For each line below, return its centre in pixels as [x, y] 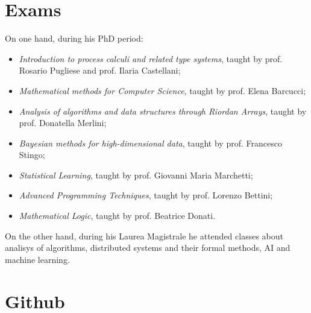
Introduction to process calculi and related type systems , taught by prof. [151, 58]
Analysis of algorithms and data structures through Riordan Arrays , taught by [163, 111]
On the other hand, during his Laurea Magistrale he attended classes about [144, 236]
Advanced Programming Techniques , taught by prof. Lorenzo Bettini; [146, 195]
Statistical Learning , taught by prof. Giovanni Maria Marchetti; [136, 175]
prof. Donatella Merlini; [63, 123]
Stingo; [32, 155]
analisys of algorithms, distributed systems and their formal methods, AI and [148, 248]
